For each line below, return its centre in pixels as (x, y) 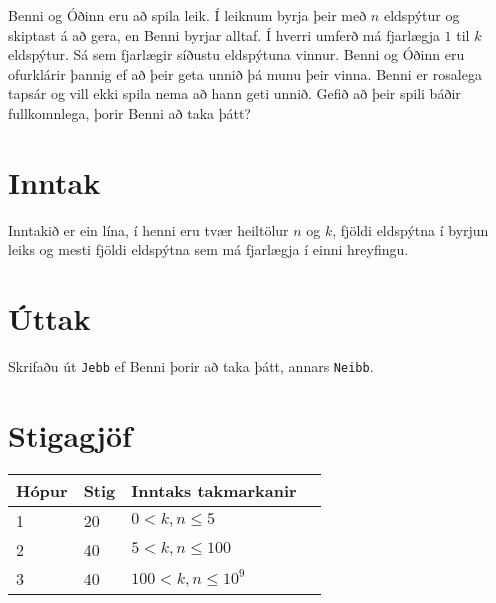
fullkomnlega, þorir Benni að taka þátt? (129, 112)
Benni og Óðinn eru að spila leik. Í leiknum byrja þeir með (187, 15)
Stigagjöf (70, 434)
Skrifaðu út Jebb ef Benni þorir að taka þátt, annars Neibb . (191, 366)
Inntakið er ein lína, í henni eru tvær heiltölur (148, 229)
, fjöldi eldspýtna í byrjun (410, 229)
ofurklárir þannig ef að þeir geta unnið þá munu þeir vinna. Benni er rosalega (245, 73)
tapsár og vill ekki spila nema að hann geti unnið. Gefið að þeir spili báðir (234, 93)
